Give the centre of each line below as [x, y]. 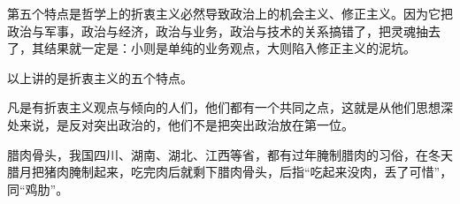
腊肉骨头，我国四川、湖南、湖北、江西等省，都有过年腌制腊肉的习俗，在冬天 [230, 154]
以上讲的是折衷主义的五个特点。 [100, 77]
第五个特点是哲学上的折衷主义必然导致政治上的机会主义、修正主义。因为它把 [230, 13]
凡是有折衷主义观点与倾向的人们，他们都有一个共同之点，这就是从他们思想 [224, 107]
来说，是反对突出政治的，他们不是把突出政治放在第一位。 [186, 124]
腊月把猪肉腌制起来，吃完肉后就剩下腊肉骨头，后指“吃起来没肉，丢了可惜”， [230, 172]
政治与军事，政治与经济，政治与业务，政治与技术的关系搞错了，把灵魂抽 [218, 30]
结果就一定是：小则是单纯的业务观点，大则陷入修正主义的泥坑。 [230, 48]
